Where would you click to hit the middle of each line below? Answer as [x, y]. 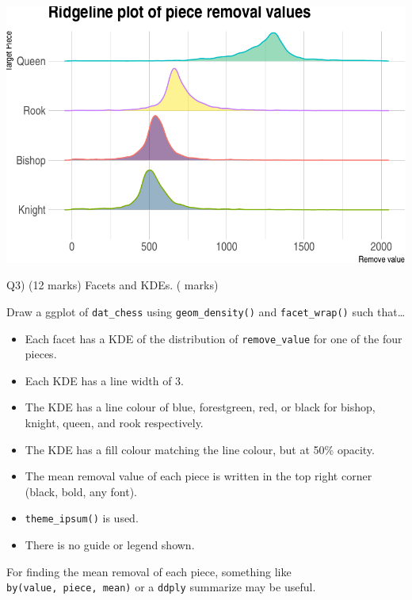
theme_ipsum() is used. [82, 518]
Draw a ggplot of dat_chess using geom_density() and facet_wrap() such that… [206, 311]
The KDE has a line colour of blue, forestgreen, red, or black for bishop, [200, 407]
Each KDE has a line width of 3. [104, 380]
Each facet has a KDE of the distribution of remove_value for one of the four [214, 338]
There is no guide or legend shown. [110, 545]
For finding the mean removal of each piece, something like [149, 571]
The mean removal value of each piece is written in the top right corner [198, 476]
